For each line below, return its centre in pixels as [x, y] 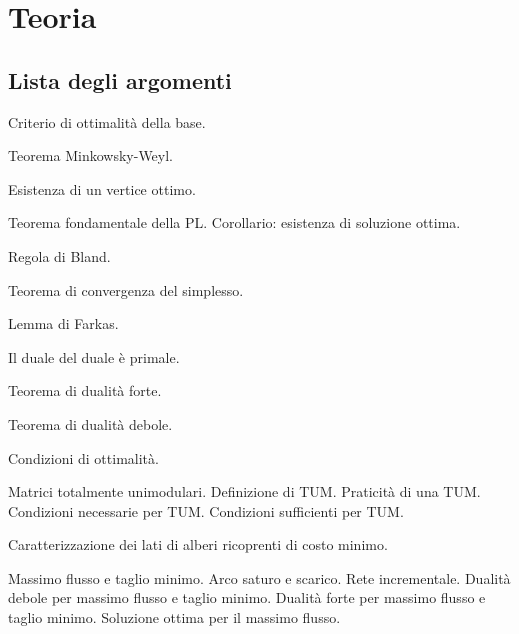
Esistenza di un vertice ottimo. [102, 188]
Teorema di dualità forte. [85, 390]
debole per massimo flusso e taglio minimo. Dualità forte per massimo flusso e [247, 597]
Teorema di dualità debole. [90, 423]
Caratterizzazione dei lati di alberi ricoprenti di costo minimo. [198, 544]
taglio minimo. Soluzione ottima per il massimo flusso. [174, 617]
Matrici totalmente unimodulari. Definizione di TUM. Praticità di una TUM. [244, 491]
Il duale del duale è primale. [94, 356]
